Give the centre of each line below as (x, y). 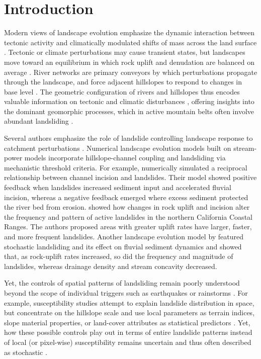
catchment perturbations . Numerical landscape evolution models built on (118, 148)
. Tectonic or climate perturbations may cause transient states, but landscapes (125, 52)
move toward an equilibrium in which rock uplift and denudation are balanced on (129, 62)
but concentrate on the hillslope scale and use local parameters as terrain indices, (129, 312)
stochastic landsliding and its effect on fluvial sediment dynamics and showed (123, 246)
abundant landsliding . (39, 121)
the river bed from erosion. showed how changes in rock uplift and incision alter (127, 207)
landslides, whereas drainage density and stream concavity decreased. (111, 266)
